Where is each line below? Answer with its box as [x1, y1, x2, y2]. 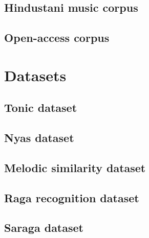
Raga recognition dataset [4, 189, 139, 205]
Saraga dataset [4, 220, 83, 235]
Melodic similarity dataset [4, 159, 146, 175]
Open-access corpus [4, 30, 110, 45]
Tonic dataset [4, 100, 77, 115]
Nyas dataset [4, 130, 74, 146]
